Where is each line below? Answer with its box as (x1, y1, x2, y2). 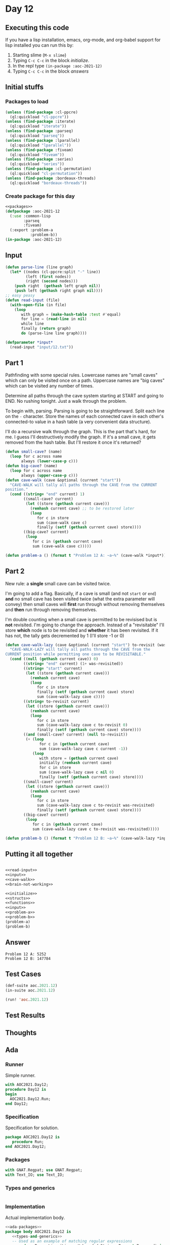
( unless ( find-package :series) (5, 157, 73, 162)
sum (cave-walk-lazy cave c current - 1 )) (39, 746, 128, 751)
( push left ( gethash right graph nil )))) (14, 288, 103, 294)
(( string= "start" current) (23, 666, 82, 671)
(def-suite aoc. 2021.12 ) (5, 983, 58, 988)
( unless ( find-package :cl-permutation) (5, 166, 92, 172)
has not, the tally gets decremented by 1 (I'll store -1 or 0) (5, 632, 124, 639)
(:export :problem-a (10, 228, 53, 233)
